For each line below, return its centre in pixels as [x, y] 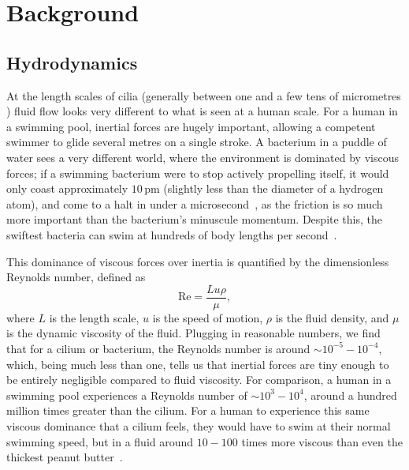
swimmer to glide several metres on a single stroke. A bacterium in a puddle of [197, 142]
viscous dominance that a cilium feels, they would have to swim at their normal [199, 425]
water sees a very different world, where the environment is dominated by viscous [203, 157]
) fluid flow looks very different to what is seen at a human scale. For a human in [202, 111]
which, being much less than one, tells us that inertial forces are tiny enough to [198, 364]
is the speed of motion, [208, 317]
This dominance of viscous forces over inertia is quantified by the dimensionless [198, 261]
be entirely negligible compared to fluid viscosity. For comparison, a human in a [199, 380]
